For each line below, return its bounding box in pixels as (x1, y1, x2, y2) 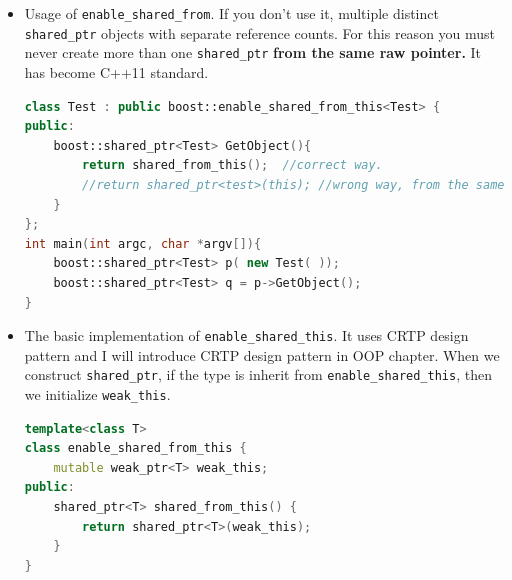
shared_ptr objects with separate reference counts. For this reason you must (24, 22, 496, 43)
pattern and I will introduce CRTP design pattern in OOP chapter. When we (24, 344, 500, 365)
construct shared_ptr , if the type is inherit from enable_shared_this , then (24, 364, 492, 385)
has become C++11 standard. (24, 61, 209, 82)
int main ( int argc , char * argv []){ (24, 236, 262, 251)
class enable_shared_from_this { (24, 441, 247, 456)
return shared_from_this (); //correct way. (82, 158, 383, 173)
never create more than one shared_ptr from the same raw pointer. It (24, 42, 482, 63)
